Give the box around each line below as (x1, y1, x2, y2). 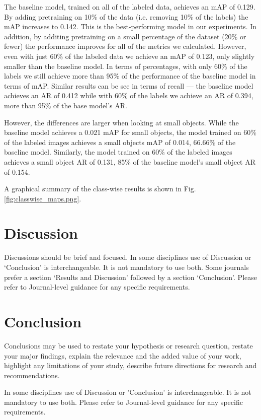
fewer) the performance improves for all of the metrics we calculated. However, (4, 41, 246, 51)
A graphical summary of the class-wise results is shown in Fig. (4, 183, 196, 194)
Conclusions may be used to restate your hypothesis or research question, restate (4, 340, 253, 351)
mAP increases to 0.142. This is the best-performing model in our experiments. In (4, 21, 257, 32)
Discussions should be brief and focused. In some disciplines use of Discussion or (4, 252, 251, 262)
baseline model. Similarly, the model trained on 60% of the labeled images (4, 147, 232, 157)
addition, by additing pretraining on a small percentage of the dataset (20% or (4, 31, 246, 41)
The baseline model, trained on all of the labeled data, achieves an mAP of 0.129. (4, 2, 255, 12)
